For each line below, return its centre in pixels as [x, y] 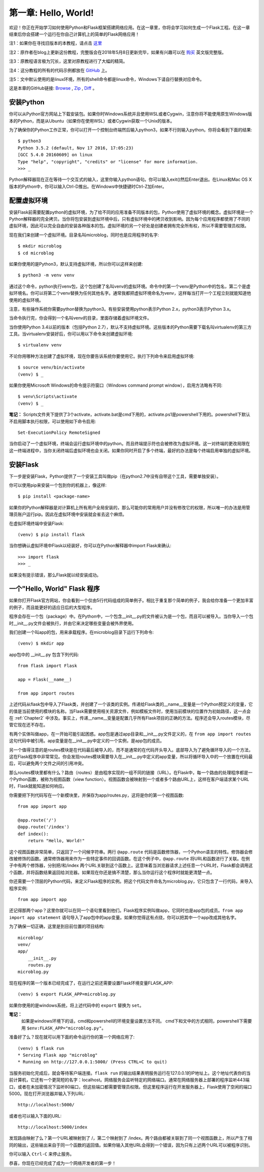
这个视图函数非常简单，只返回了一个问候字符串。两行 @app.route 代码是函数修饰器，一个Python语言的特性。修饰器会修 [131, 852]
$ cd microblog [36, 253]
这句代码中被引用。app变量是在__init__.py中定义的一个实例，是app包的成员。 [87, 741]
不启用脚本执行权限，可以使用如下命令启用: [53, 421]
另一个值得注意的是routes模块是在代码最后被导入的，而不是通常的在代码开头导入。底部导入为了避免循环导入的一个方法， [131, 749]
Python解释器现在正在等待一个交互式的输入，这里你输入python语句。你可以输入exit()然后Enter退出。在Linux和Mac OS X [130, 179]
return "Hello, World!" [56, 841]
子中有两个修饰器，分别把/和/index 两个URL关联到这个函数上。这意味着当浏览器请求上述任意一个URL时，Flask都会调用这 [131, 866]
